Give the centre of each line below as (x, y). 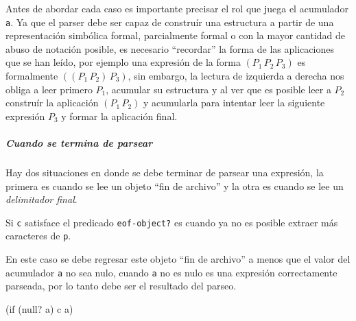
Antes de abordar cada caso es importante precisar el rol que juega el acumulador (177, 8)
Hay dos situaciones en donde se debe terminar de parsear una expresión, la (165, 172)
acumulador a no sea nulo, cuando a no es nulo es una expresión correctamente (171, 272)
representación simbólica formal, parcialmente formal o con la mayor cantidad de (176, 35)
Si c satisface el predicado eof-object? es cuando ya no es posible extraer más (172, 222)
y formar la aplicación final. (119, 116)
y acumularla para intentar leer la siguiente (234, 103)
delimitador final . (41, 199)
